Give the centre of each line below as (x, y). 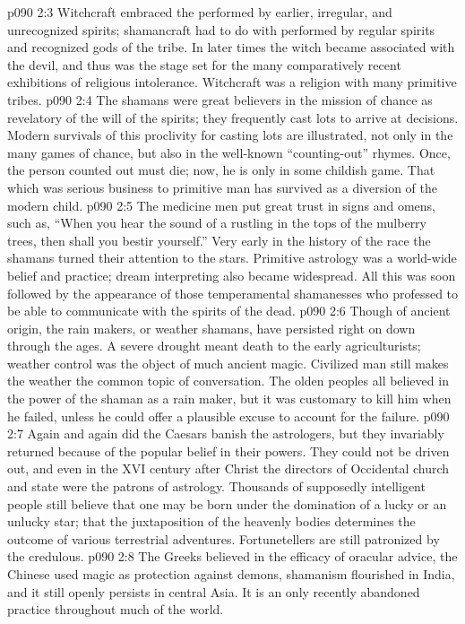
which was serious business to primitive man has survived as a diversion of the (223, 187)
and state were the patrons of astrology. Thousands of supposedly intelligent (216, 486)
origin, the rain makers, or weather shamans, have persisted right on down (211, 328)
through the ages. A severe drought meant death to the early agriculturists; (214, 346)
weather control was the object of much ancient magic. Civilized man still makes (228, 363)
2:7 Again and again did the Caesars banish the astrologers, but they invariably (226, 433)
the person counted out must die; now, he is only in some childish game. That (221, 170)
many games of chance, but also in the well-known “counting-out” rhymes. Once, (229, 152)
